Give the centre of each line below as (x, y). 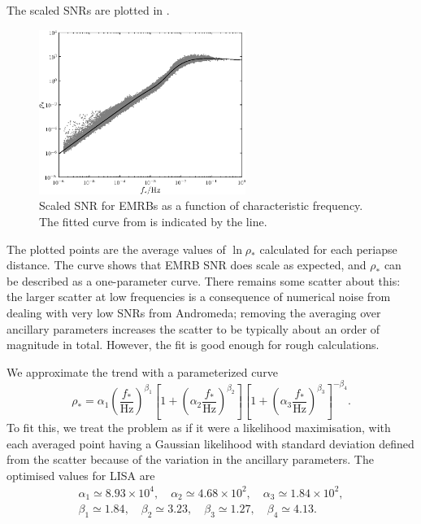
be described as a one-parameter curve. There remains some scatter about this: (204, 280)
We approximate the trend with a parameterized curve (142, 371)
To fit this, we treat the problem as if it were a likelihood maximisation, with (199, 427)
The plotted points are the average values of (116, 249)
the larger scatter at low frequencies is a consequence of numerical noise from (199, 297)
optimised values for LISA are (81, 475)
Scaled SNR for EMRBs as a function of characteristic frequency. (201, 205)
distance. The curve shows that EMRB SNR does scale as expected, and (187, 265)
